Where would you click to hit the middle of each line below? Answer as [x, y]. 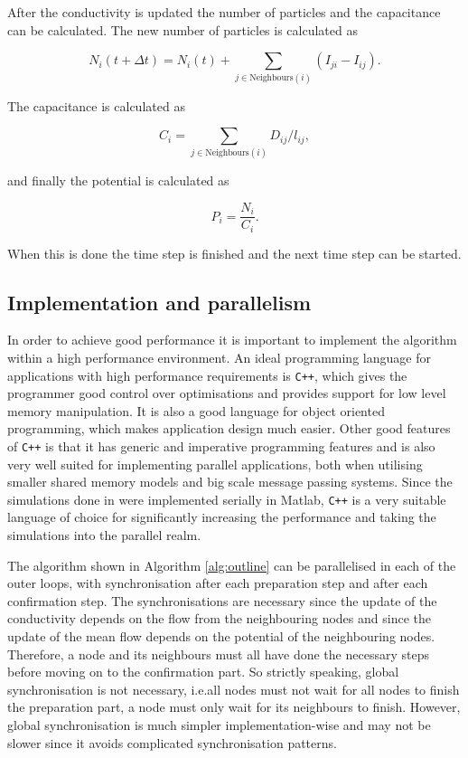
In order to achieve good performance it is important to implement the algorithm [232, 340]
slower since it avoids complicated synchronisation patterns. [172, 742]
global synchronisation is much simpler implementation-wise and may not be [219, 725]
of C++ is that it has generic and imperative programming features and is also [221, 445]
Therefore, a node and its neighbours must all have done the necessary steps [218, 654]
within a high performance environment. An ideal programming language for [219, 357]
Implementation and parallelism [159, 302]
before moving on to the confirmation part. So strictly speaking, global [203, 672]
